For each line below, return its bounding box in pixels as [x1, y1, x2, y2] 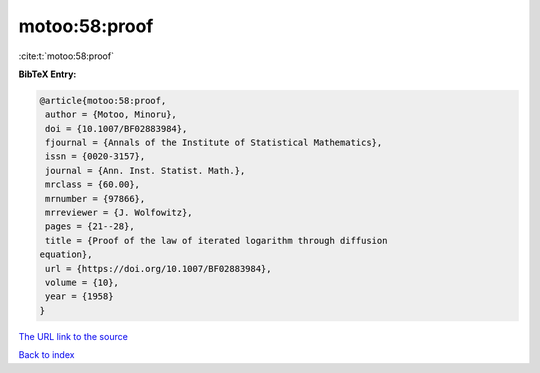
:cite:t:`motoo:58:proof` [18, 50, 115, 62]
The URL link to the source [18, 330, 129, 342]
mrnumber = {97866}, [45, 193, 146, 204]
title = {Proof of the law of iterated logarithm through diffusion [45, 235, 388, 246]
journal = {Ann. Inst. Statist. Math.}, [45, 165, 246, 176]
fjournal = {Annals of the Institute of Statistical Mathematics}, [45, 137, 383, 149]
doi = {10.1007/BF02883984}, [45, 123, 188, 134]
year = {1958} [45, 291, 114, 302]
